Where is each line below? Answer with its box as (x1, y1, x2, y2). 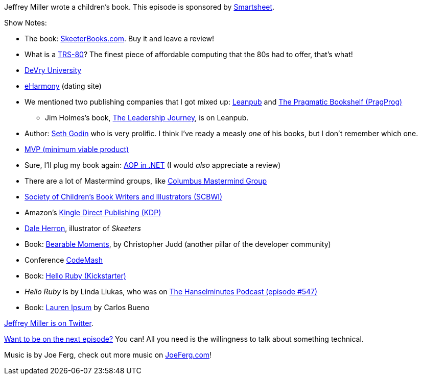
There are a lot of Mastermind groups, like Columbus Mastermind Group (25, 176, 267, 185)
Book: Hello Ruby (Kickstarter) (25, 271, 126, 280)
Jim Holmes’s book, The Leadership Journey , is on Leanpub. (45, 113, 249, 122)
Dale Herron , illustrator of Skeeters (25, 224, 141, 233)
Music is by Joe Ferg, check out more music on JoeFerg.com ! (4, 350, 212, 359)
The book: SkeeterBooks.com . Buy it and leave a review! (25, 34, 215, 43)
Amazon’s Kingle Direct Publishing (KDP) (25, 208, 161, 217)
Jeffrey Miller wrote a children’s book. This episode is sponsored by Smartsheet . (4, 3, 275, 11)
